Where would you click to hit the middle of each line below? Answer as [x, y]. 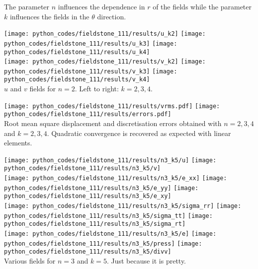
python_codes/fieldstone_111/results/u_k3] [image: [91, 43]
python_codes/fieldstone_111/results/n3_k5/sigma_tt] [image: [108, 216]
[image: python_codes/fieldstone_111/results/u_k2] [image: [105, 34]
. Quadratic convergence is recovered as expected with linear [139, 133]
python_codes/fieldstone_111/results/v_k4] [77, 80]
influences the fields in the [49, 16]
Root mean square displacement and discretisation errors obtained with [113, 123]
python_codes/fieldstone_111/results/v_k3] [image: [91, 71]
